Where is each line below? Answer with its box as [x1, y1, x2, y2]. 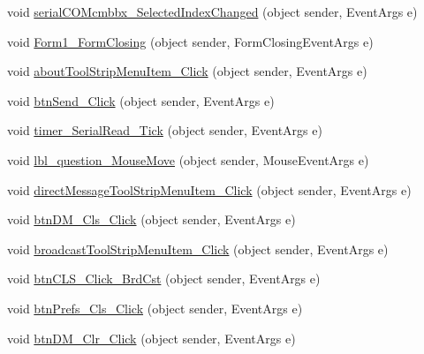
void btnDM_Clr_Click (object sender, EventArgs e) [7, 328, 296, 347]
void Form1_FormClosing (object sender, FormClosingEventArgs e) [7, 32, 374, 50]
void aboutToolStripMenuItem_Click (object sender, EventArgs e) [7, 62, 367, 80]
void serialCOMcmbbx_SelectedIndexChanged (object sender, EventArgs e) [7, 3, 418, 20]
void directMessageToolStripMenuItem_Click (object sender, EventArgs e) [7, 180, 412, 199]
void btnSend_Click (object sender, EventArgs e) [7, 91, 275, 109]
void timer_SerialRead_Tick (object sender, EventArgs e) [7, 121, 322, 139]
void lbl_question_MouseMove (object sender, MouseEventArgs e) [7, 150, 369, 169]
